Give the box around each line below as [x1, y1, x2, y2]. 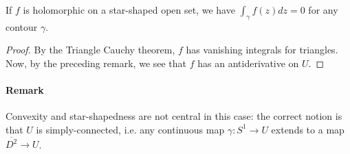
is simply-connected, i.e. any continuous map [36, 122, 225, 136]
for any [308, 3, 338, 16]
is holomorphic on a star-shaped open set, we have [23, 3, 235, 16]
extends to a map [271, 122, 344, 136]
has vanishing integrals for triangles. [186, 42, 338, 57]
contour [6, 19, 38, 34]
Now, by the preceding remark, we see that [6, 55, 187, 70]
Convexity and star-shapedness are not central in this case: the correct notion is [6, 109, 342, 123]
